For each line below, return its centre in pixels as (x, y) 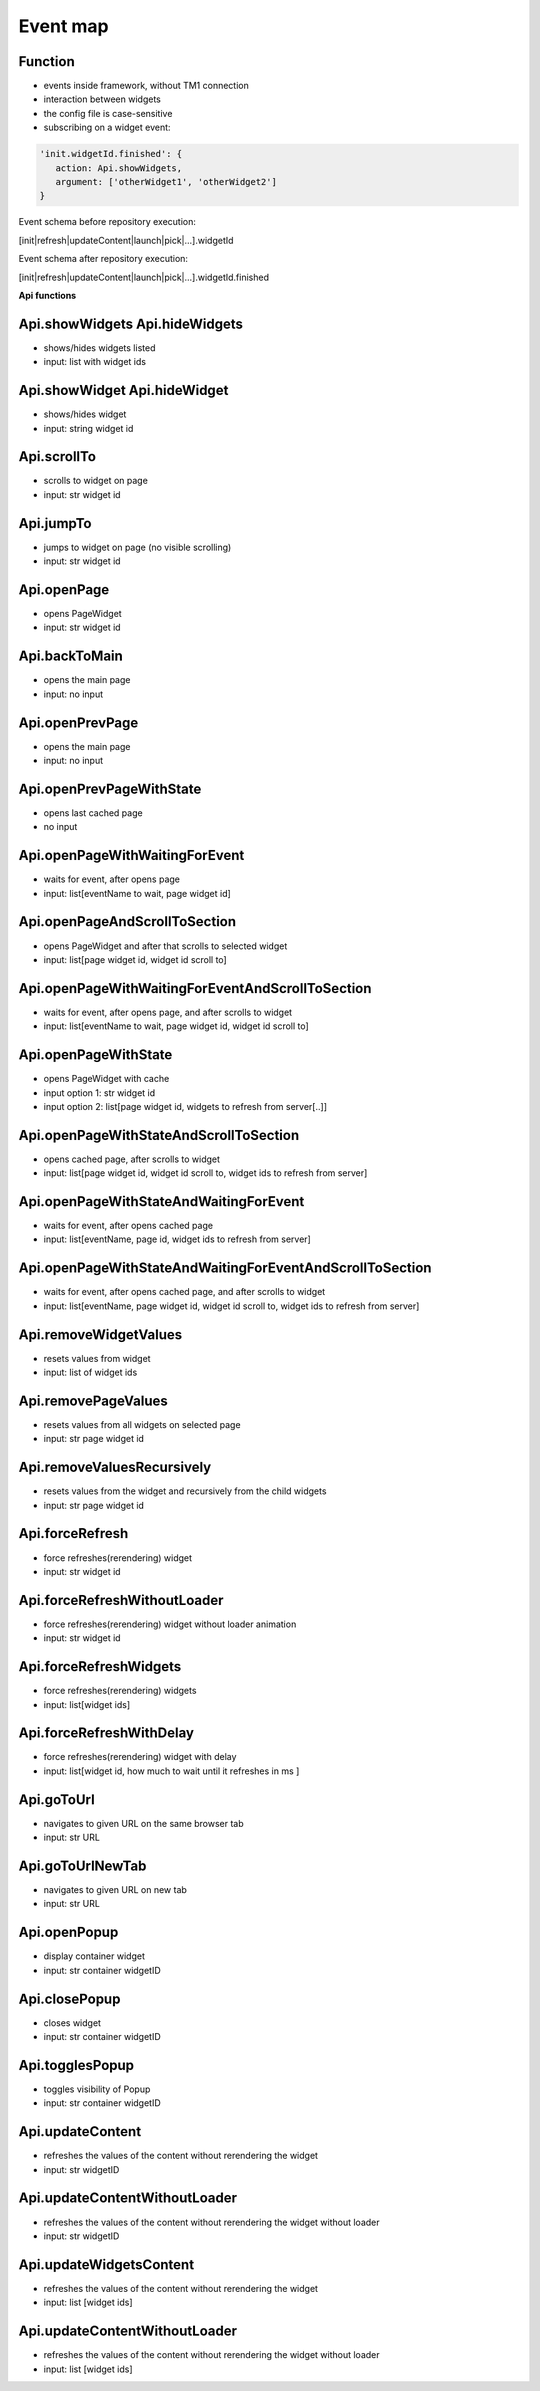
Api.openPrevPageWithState (110, 788)
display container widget (94, 1956)
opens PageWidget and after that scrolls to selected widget (165, 946)
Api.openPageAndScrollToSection (127, 921)
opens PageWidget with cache (106, 1079)
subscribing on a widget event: (107, 127)
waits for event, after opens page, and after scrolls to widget (168, 1012)
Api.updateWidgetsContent (106, 2264)
